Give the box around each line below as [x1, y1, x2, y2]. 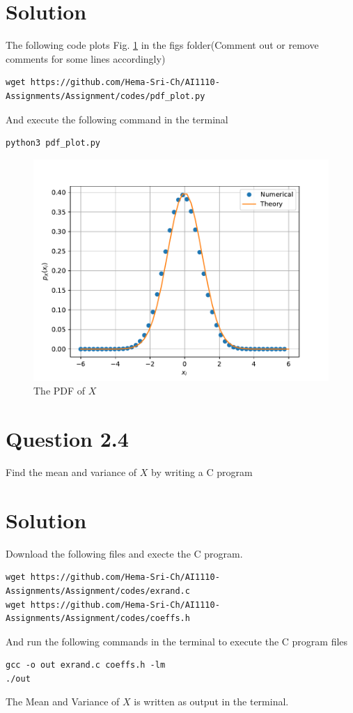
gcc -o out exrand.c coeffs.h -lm [6, 660, 166, 670]
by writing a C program [151, 465, 253, 479]
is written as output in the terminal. [134, 694, 289, 709]
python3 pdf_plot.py [6, 138, 101, 148]
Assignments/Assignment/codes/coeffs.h [6, 613, 190, 624]
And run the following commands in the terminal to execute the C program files [6, 634, 348, 648]
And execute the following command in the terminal [6, 112, 228, 126]
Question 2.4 [6, 424, 129, 453]
